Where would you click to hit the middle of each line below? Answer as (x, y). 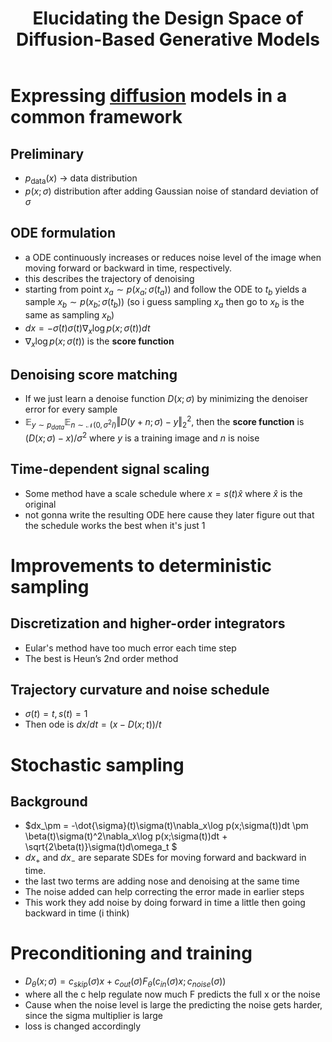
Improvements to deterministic (141, 565)
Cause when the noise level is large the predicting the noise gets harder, (173, 1005)
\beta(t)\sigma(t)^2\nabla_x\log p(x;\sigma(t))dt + (126, 836)
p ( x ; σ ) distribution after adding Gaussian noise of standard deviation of (172, 191)
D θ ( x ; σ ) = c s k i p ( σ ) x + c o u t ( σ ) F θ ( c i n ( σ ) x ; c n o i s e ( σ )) (125, 982)
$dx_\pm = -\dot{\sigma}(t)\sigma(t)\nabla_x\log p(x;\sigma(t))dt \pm (166, 826)
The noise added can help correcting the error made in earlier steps (164, 892)
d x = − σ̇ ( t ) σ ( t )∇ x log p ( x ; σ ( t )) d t (87, 329)
